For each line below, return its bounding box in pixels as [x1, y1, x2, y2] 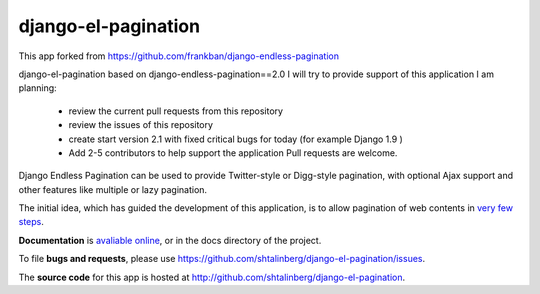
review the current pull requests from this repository [68, 105, 284, 117]
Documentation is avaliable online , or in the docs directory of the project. [18, 234, 322, 246]
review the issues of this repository [68, 119, 214, 131]
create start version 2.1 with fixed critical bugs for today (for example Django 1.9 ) [68, 133, 404, 145]
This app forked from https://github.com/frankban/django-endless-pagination [18, 50, 340, 62]
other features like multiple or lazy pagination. [18, 183, 208, 195]
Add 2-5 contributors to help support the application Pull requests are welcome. [68, 146, 398, 159]
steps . [18, 216, 45, 228]
